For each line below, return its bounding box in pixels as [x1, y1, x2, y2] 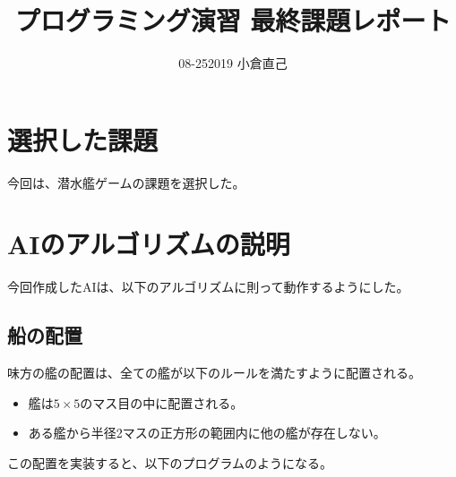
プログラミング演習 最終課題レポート [14, 2, 452, 38]
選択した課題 [7, 121, 159, 158]
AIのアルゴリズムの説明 [7, 226, 290, 262]
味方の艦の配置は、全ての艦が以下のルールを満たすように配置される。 [7, 363, 421, 382]
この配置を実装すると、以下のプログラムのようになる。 [7, 453, 333, 472]
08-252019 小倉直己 [178, 54, 288, 72]
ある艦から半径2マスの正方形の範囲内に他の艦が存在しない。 [28, 423, 386, 442]
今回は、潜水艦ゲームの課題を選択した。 [7, 173, 245, 192]
